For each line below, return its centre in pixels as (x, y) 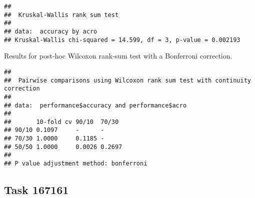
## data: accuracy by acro (51, 31)
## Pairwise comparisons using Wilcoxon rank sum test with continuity (127, 80)
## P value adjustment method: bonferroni (76, 164)
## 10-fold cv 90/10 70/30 (61, 122)
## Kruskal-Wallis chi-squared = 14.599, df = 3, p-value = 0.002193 (122, 40)
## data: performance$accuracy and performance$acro (95, 105)
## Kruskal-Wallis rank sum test (61, 15)
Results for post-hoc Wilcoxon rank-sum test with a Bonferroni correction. (118, 56)
